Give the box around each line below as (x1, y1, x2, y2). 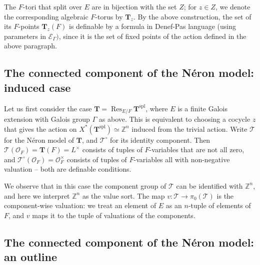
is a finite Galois (177, 103, 227, 113)
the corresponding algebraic (4, 11, 88, 21)
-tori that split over (22, 1, 82, 11)
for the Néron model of (4, 134, 74, 145)
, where (145, 103, 168, 113)
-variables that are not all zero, (149, 144, 244, 155)
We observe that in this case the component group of (4, 180, 166, 191)
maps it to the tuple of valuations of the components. (32, 210, 195, 220)
